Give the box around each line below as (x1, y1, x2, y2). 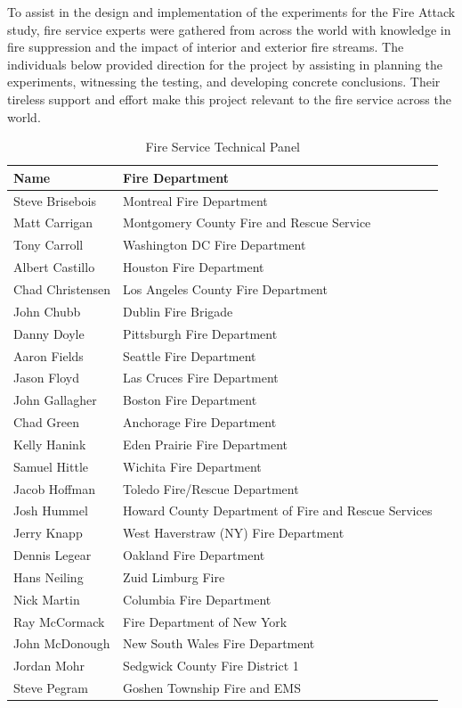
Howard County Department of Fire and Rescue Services (123, 501, 433, 520)
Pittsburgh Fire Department (123, 324, 278, 342)
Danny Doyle (13, 324, 85, 342)
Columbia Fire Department (123, 589, 272, 608)
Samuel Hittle (13, 457, 88, 475)
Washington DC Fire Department (123, 235, 306, 254)
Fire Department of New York (123, 612, 288, 630)
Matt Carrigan (13, 213, 93, 232)
